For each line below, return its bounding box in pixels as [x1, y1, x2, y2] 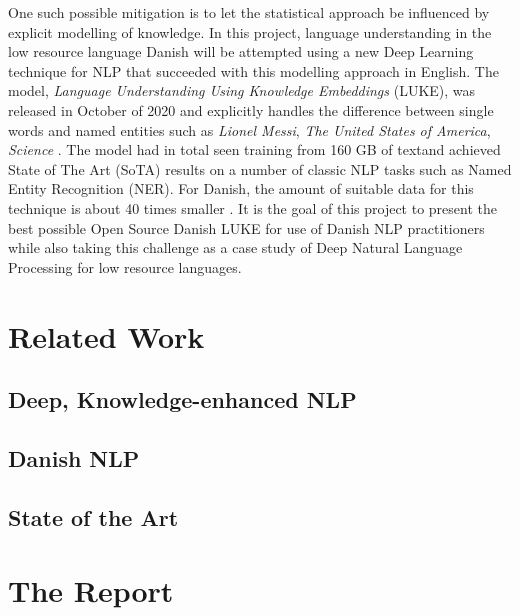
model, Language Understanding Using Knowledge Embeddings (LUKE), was [8, 80, 476, 101]
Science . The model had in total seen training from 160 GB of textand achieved [8, 139, 501, 160]
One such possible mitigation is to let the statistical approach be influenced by [8, 2, 490, 22]
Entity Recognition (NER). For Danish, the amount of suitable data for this [8, 178, 474, 199]
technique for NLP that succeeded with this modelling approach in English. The [8, 60, 499, 81]
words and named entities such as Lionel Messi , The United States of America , [8, 119, 491, 140]
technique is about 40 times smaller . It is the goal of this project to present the [8, 197, 497, 218]
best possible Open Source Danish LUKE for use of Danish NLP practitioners [8, 217, 485, 238]
